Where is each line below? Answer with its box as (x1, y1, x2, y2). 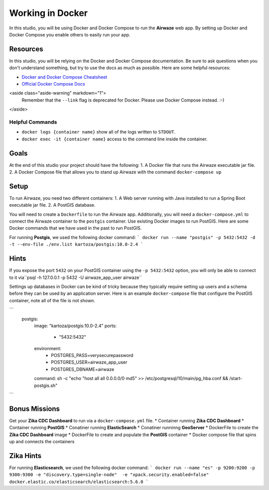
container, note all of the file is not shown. (9, 297, 96, 303)
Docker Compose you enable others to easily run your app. (9, 31, 131, 37)
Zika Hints (9, 451, 42, 460)
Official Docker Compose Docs (21, 81, 85, 87)
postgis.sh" (34, 382, 58, 388)
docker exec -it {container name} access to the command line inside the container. (21, 136, 208, 142)
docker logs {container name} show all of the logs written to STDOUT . (21, 129, 175, 135)
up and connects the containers (9, 439, 75, 445)
